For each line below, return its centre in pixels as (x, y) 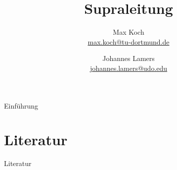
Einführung (21, 105)
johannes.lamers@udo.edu (129, 68)
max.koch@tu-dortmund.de (129, 41)
